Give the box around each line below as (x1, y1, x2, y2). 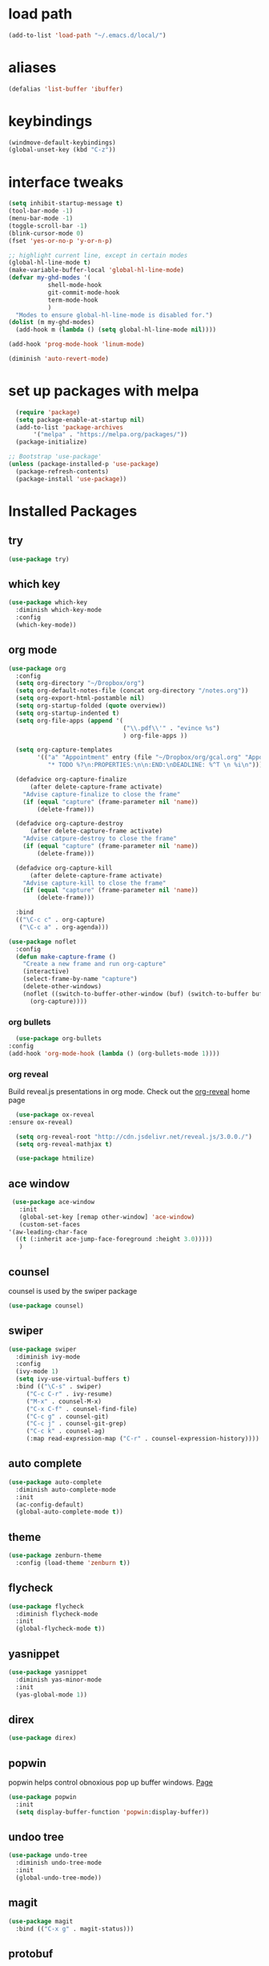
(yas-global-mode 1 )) (15, 1690, 88, 1699)
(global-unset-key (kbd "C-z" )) (8, 146, 116, 154)
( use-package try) (8, 555, 70, 563)
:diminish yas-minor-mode (15, 1676, 102, 1684)
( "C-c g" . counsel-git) (26, 1413, 110, 1421)
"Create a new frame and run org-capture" (22, 960, 167, 968)
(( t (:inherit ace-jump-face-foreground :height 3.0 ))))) (15, 1235, 214, 1243)
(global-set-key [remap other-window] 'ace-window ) (18, 1213, 195, 1221)
